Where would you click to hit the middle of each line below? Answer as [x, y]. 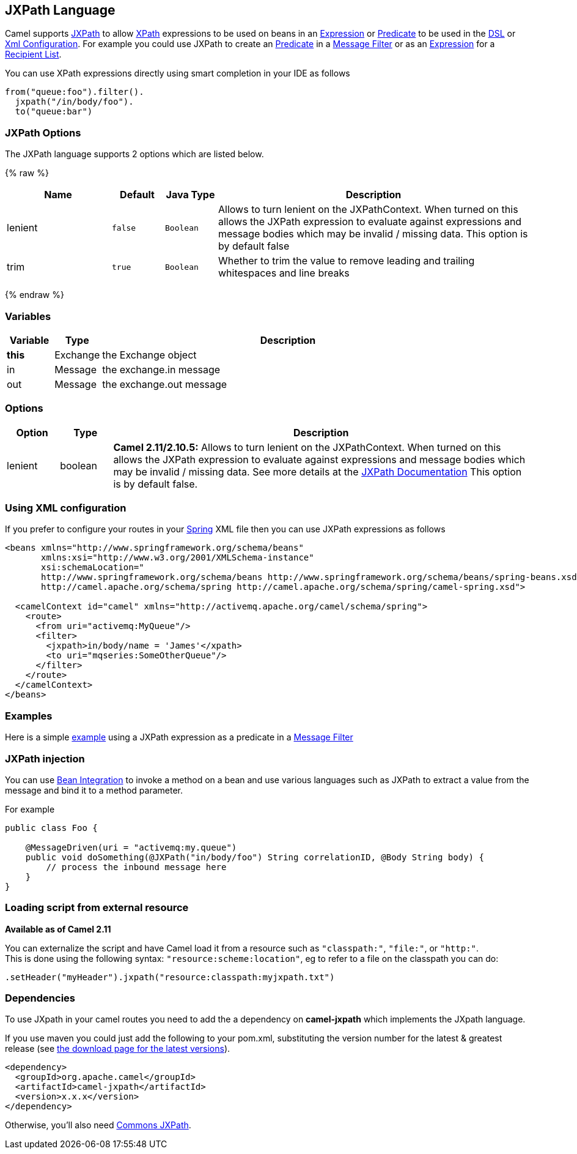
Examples [29, 716]
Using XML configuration [66, 508]
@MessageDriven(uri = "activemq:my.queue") [131, 847]
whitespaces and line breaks [284, 273]
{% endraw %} [35, 295]
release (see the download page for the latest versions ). [118, 1049]
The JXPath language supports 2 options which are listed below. [134, 154]
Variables [28, 316]
